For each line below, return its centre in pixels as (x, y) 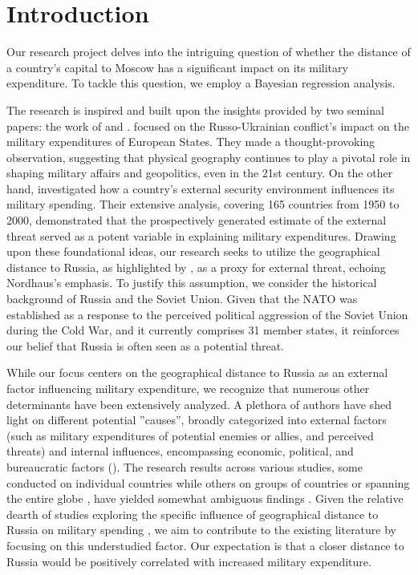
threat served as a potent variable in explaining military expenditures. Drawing (201, 235)
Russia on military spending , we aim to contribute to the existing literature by (202, 530)
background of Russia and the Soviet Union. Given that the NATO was (182, 299)
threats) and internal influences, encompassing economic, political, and (180, 451)
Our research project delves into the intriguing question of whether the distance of (209, 52)
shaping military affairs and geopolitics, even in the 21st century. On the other (200, 173)
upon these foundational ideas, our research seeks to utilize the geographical (193, 251)
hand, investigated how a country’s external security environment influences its (201, 188)
